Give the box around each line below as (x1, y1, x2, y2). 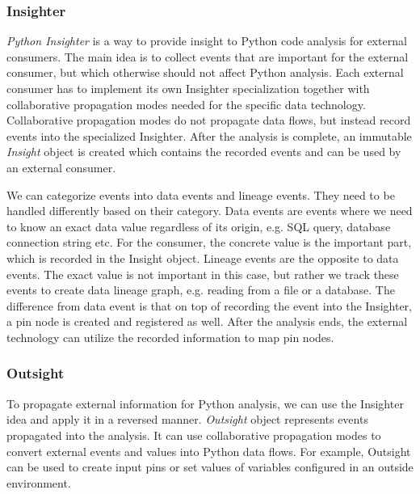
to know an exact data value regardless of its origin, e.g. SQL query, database (6, 217, 391, 234)
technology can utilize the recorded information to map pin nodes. (6, 328, 334, 345)
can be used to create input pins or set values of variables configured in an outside (6, 458, 414, 475)
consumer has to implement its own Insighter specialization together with (6, 80, 370, 96)
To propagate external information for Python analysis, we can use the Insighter (6, 395, 404, 412)
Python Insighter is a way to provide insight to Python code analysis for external (6, 32, 407, 49)
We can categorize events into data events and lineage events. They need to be (6, 186, 395, 203)
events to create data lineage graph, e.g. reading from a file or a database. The (6, 281, 395, 298)
